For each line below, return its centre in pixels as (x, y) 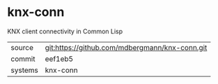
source (22, 47)
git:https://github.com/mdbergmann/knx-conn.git (126, 47)
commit (23, 58)
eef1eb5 (59, 58)
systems (24, 70)
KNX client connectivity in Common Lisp (65, 31)
